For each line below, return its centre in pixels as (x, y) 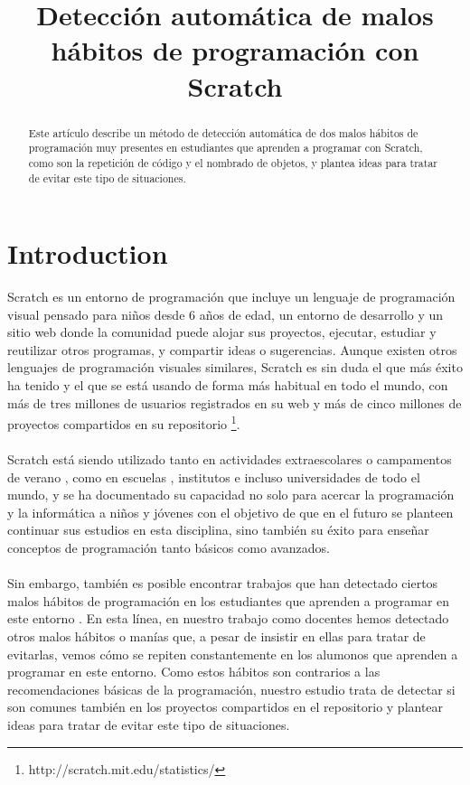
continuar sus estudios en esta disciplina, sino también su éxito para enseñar (218, 530)
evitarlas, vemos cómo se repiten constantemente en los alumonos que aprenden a (233, 654)
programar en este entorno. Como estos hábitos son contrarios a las (194, 672)
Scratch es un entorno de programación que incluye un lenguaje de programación (231, 297)
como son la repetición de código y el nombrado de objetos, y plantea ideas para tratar (233, 162)
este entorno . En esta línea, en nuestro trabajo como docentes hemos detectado (228, 618)
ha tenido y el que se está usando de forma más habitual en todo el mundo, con (228, 385)
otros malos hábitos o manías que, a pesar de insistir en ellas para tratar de (216, 636)
